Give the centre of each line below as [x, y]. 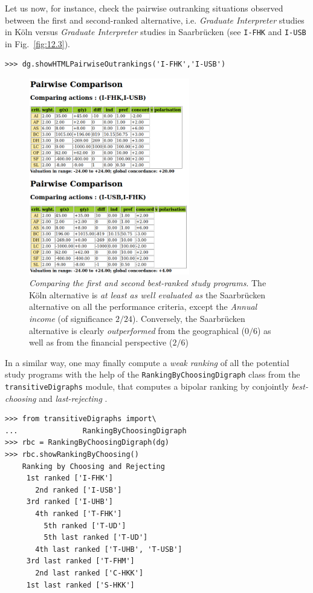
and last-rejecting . [73, 398]
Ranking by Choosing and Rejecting [93, 466]
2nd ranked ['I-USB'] [79, 490]
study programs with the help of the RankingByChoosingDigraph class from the [153, 374]
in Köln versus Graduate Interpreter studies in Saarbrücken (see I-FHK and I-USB [156, 32]
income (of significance [71, 319]
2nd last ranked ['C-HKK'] [89, 573]
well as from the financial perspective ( [101, 342]
